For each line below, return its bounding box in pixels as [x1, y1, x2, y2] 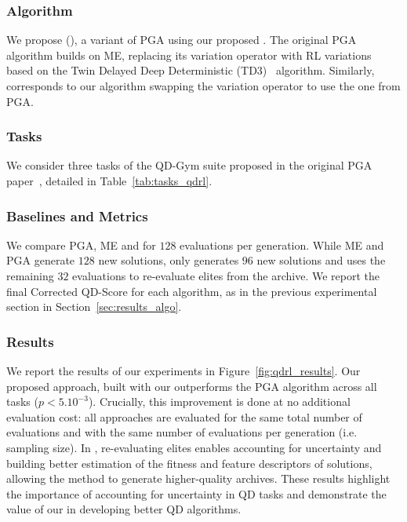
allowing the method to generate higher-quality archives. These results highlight [6, 470, 391, 487]
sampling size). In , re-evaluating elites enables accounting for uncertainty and [6, 439, 382, 455]
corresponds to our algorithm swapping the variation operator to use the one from [6, 78, 401, 93]
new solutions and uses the [256, 252, 386, 268]
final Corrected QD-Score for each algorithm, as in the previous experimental [6, 283, 377, 299]
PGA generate [6, 252, 75, 268]
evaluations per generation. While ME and [180, 236, 384, 253]
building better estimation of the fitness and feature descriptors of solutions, [6, 454, 372, 471]
